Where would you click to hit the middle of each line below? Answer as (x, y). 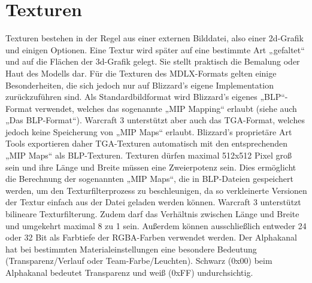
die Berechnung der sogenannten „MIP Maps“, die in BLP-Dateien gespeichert (149, 179)
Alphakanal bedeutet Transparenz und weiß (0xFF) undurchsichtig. (129, 272)
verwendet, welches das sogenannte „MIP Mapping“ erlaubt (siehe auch (166, 108)
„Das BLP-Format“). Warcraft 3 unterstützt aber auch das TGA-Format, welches (155, 120)
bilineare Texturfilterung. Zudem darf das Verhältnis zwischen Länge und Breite (152, 214)
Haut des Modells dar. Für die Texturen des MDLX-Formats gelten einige (141, 73)
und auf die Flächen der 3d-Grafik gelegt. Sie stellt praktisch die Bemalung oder (153, 61)
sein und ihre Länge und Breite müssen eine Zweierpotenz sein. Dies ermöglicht (151, 167)
